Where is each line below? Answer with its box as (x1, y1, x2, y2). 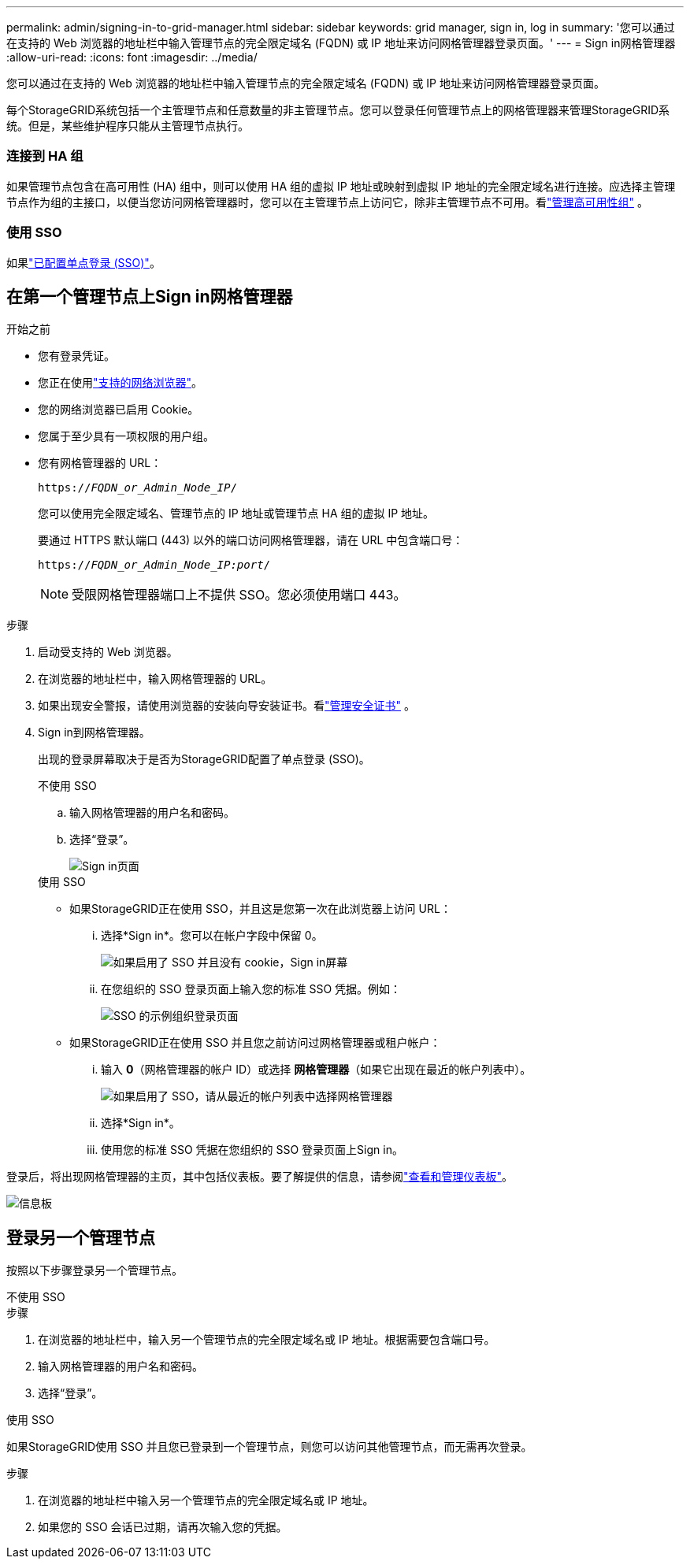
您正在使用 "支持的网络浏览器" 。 (38, 376, 203, 390)
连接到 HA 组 (6, 148, 83, 165)
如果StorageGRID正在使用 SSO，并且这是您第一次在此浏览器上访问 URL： (69, 902, 451, 916)
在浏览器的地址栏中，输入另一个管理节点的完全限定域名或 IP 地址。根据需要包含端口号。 (38, 1333, 495, 1347)
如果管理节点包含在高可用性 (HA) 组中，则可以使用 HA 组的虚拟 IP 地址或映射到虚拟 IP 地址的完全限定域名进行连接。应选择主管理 (6, 179, 676, 193)
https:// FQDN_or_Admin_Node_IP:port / (38, 558, 271, 572)
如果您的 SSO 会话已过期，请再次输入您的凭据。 (38, 1520, 287, 1534)
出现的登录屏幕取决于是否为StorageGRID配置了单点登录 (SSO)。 (38, 752, 370, 766)
